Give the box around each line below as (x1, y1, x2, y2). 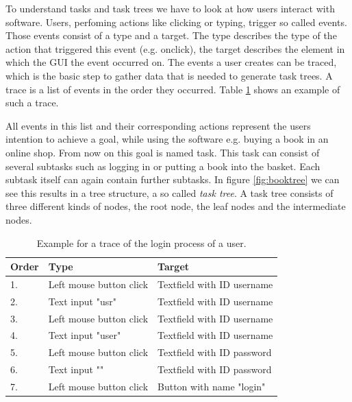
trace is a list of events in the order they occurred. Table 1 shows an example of (5, 82, 340, 96)
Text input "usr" (48, 294, 116, 308)
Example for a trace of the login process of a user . (36, 235, 247, 250)
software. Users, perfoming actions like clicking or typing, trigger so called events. (5, 14, 347, 29)
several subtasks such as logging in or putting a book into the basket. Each (5, 158, 320, 173)
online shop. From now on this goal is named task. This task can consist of (5, 145, 320, 159)
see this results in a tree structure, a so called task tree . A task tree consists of (5, 185, 334, 200)
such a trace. (5, 95, 59, 110)
